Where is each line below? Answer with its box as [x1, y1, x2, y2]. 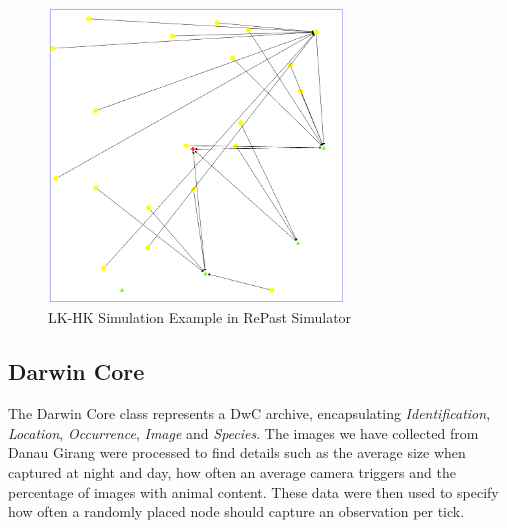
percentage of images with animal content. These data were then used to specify [8, 481, 499, 502]
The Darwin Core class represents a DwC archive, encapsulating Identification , [8, 403, 491, 424]
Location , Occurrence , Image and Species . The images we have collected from [8, 422, 479, 443]
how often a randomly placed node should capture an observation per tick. [8, 501, 465, 522]
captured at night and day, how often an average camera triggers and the [8, 461, 456, 482]
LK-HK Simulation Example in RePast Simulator [48, 307, 352, 328]
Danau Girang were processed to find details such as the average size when [8, 442, 466, 463]
